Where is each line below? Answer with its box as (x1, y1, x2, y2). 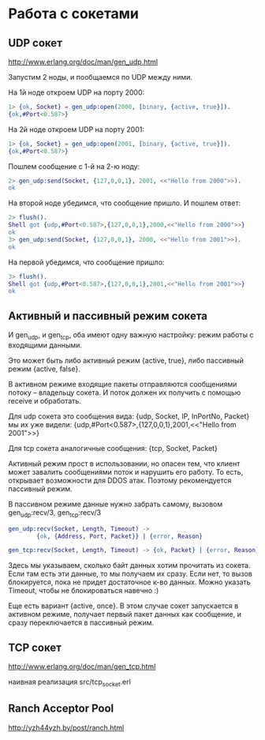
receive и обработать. (8, 396, 81, 405)
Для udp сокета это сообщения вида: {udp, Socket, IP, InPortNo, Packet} (8, 411, 250, 421)
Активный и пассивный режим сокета (8, 309, 207, 322)
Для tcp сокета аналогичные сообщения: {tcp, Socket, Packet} (8, 443, 218, 453)
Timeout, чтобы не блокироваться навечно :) (8, 586, 159, 595)
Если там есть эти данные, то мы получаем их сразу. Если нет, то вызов (8, 569, 252, 579)
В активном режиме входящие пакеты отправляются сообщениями (8, 379, 237, 389)
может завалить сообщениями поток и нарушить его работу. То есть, (8, 467, 244, 476)
